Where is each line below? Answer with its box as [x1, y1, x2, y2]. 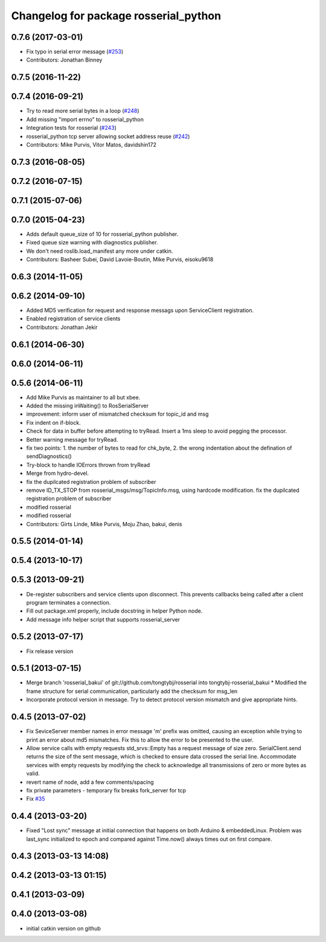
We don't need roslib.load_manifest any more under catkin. [26, 247, 173, 255]
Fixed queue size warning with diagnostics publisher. [26, 239, 158, 246]
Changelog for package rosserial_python [11, 9, 222, 22]
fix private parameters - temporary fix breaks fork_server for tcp [26, 786, 187, 794]
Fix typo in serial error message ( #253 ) [26, 48, 124, 56]
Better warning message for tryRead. [26, 436, 118, 443]
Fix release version [26, 648, 74, 655]
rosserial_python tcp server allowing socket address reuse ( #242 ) [26, 133, 190, 140]
